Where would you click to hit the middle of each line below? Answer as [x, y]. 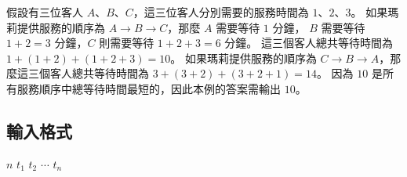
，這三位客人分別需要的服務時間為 [221, 12]
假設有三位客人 [45, 12]
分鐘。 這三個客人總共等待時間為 [309, 43]
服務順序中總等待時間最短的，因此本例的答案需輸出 [149, 88]
